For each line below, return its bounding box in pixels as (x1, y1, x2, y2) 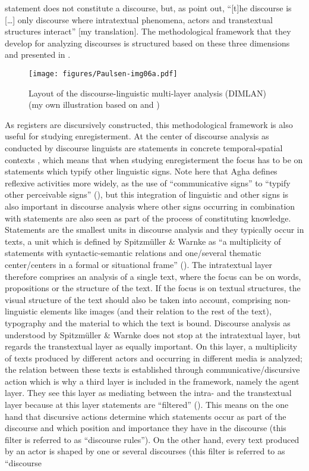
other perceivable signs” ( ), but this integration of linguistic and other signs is (5, 188, 289, 201)
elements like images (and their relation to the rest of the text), (40, 305, 272, 317)
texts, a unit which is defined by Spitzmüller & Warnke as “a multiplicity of (5, 235, 281, 247)
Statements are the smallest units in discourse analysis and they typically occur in (5, 223, 304, 236)
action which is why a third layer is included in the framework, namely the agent (5, 375, 299, 387)
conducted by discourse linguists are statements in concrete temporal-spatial (5, 142, 283, 154)
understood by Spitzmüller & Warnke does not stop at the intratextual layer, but (5, 328, 301, 341)
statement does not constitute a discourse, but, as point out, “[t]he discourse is (5, 2, 292, 14)
